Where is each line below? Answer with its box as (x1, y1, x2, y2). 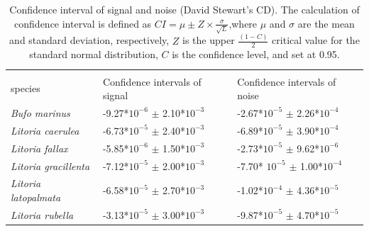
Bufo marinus (11, 105, 70, 120)
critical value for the (272, 33, 360, 47)
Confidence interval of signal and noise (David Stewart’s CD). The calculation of (9, 2, 360, 16)
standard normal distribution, (29, 47, 158, 62)
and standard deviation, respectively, (9, 33, 170, 47)
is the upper (182, 33, 235, 47)
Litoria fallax (11, 140, 68, 155)
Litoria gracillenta (11, 158, 90, 173)
